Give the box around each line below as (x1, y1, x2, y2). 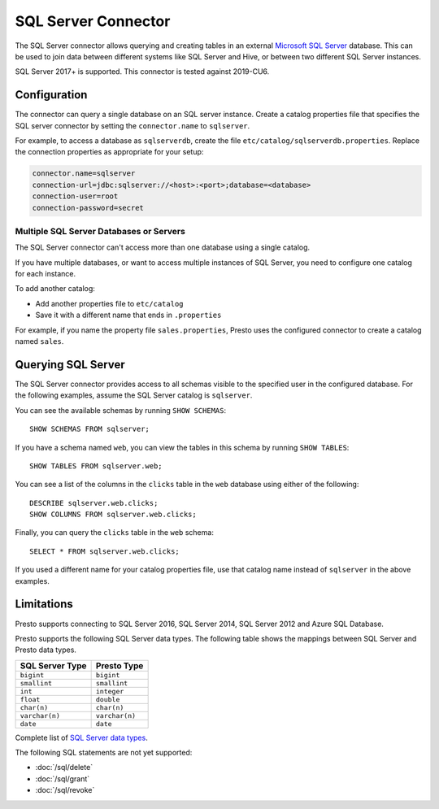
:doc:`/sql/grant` (35, 773, 90, 784)
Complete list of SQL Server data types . (15, 733, 148, 742)
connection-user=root (32, 192, 119, 201)
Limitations (15, 598, 73, 611)
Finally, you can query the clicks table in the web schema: (15, 528, 215, 537)
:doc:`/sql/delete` (35, 763, 93, 772)
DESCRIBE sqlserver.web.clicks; (29, 498, 159, 507)
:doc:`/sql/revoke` (35, 785, 95, 795)
